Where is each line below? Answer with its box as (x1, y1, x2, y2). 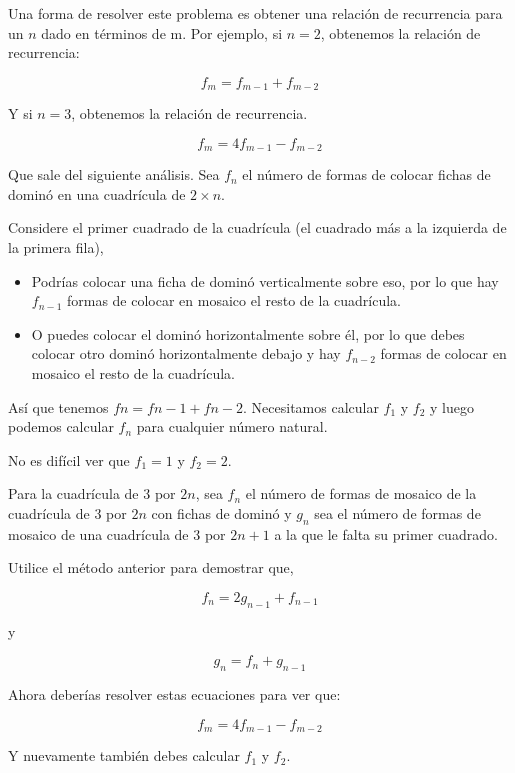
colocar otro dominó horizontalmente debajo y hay (31, 343, 341, 364)
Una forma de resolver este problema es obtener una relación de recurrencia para (8, 3, 503, 23)
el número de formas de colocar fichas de (242, 164, 491, 185)
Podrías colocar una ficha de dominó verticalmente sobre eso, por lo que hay (31, 270, 499, 291)
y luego (430, 396, 475, 417)
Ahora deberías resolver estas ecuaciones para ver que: (8, 684, 341, 705)
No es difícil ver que (8, 449, 130, 470)
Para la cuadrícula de (8, 483, 139, 504)
